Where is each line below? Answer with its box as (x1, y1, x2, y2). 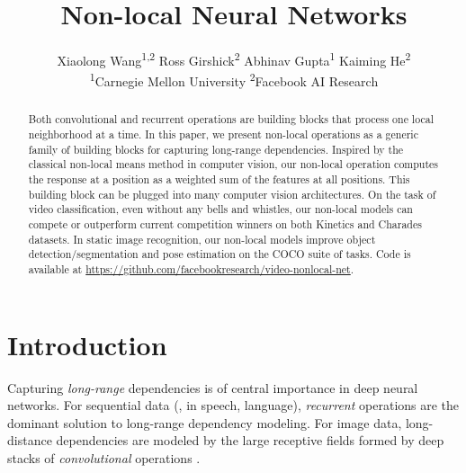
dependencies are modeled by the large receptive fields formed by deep (56, 431, 444, 450)
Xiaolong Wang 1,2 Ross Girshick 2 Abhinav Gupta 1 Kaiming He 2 (57, 49, 411, 69)
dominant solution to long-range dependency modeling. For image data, (7, 413, 402, 432)
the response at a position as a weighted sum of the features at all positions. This (28, 172, 410, 187)
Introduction (7, 326, 167, 362)
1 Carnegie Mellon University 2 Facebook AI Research (89, 69, 379, 91)
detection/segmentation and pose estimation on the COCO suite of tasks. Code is (28, 246, 411, 262)
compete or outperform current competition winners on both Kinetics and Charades (28, 217, 422, 232)
